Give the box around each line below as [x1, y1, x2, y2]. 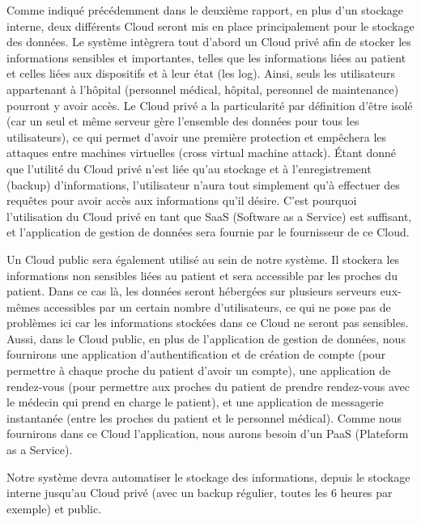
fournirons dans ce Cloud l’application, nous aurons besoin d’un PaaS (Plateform [6, 425, 409, 442]
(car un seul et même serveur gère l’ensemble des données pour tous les [6, 113, 359, 130]
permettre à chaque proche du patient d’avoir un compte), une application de [6, 362, 391, 379]
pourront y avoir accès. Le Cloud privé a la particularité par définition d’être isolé [6, 96, 413, 113]
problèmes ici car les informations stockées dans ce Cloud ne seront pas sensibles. [6, 314, 409, 331]
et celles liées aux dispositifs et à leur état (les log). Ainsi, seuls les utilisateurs [6, 65, 396, 82]
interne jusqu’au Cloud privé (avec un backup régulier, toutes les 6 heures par [6, 484, 393, 501]
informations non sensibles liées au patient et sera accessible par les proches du [6, 266, 398, 283]
